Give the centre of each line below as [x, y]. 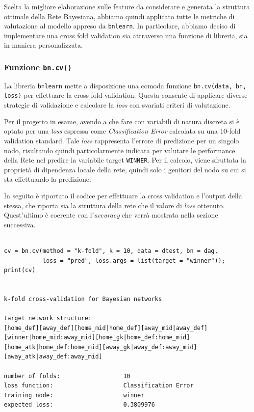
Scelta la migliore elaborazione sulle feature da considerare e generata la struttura [127, 6]
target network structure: [48, 318]
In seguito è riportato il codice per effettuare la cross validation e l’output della [123, 195]
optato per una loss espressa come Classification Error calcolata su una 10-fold [122, 131]
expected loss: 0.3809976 [79, 405]
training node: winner [74, 395]
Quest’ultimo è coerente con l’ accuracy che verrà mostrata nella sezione [111, 215]
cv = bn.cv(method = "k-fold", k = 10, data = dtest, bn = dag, [111, 251]
